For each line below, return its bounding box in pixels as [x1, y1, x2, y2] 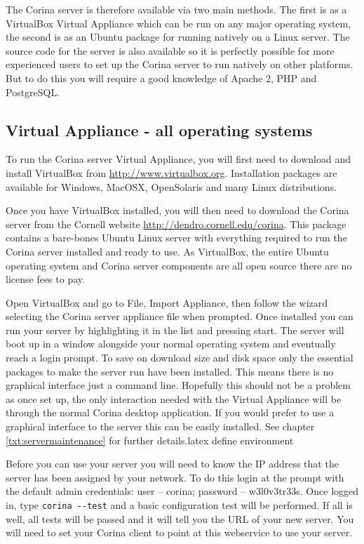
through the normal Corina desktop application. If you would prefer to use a [6, 405, 335, 420]
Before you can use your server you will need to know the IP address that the [6, 456, 339, 471]
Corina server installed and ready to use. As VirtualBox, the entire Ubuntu [6, 244, 329, 258]
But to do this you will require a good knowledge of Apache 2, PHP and [6, 70, 317, 85]
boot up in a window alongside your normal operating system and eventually [6, 336, 336, 351]
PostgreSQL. [6, 84, 60, 99]
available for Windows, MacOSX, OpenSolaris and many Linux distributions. [6, 179, 337, 194]
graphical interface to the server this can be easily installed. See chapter [6, 419, 315, 434]
